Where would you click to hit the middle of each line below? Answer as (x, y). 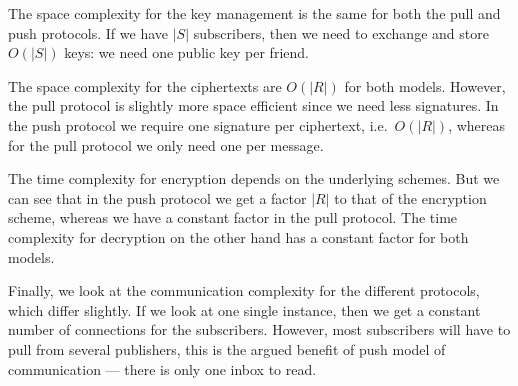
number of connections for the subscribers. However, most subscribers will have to (259, 329)
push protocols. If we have (88, 32)
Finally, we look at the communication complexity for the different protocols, (244, 290)
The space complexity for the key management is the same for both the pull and (254, 13)
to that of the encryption (410, 197)
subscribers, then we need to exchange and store (341, 32)
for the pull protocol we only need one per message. (166, 144)
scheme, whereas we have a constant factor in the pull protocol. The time (233, 217)
